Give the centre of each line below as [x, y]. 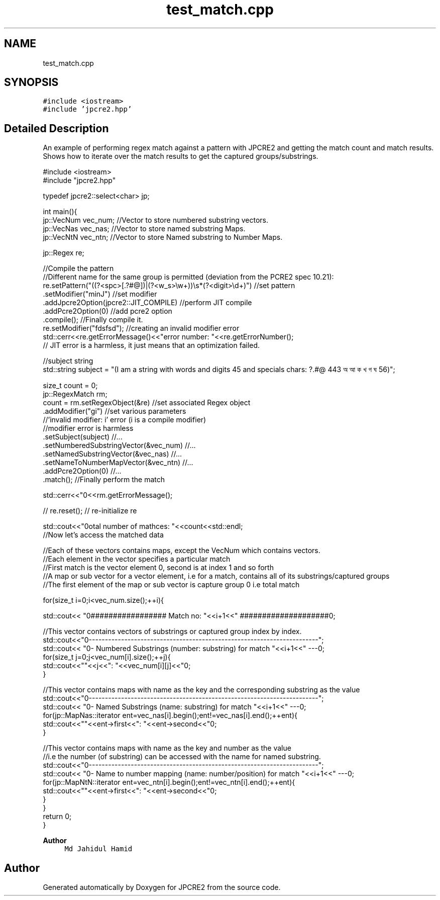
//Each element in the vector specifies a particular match [137, 559]
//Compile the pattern [78, 268]
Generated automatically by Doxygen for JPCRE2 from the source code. [162, 887]
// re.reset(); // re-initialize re [90, 511]
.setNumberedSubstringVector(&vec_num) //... [119, 445]
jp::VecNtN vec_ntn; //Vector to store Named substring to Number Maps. [163, 237]
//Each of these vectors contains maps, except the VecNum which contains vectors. [182, 551]
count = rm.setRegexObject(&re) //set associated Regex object [147, 403]
